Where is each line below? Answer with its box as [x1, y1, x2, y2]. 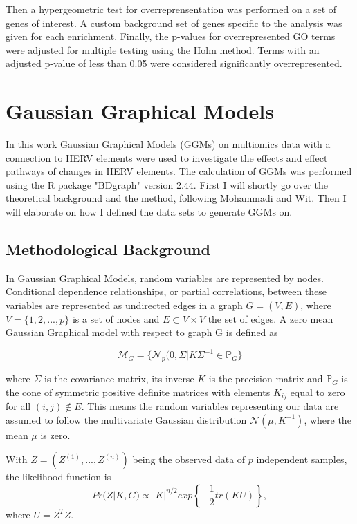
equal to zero [290, 384, 345, 399]
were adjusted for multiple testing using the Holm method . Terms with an [6, 42, 320, 57]
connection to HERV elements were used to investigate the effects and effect [6, 150, 328, 165]
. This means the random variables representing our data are [81, 399, 339, 413]
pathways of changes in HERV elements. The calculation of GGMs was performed [6, 164, 352, 178]
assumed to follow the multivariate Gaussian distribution [6, 412, 247, 427]
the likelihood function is [6, 469, 111, 484]
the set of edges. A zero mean [208, 311, 333, 326]
